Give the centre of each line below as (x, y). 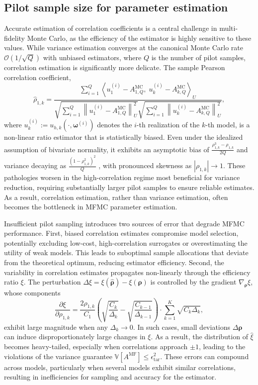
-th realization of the (168, 125)
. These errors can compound (205, 356)
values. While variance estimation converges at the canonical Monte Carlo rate (124, 48)
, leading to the (222, 346)
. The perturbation (52, 282)
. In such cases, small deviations (182, 327)
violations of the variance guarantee (58, 356)
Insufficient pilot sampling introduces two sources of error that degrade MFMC (124, 223)
